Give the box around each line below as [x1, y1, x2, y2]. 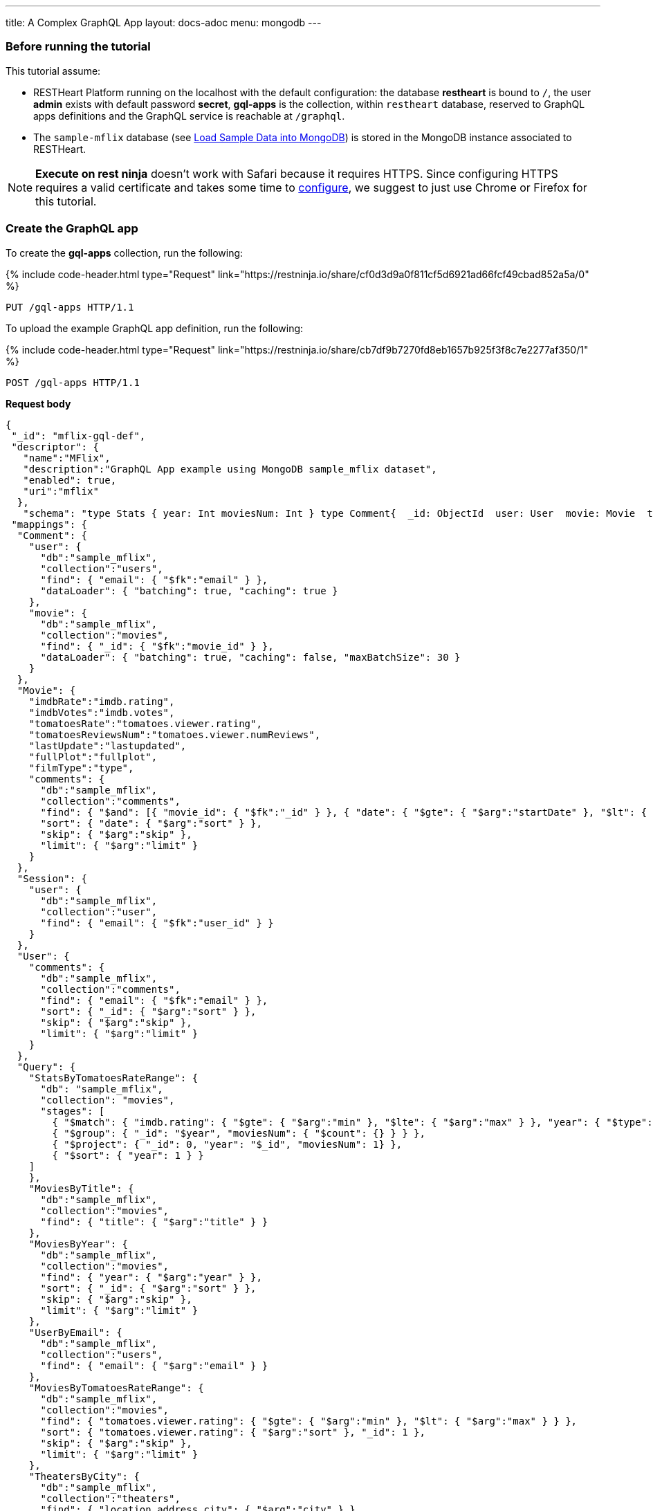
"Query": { [17, 1061, 76, 1072]
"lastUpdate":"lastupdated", [28, 740, 187, 751]
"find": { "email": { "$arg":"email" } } [40, 1359, 268, 1371]
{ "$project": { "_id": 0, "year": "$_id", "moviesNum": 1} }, [52, 1138, 403, 1150]
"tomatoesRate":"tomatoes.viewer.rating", [28, 717, 262, 729]
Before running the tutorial [6, 39, 151, 54]
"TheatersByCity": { [28, 1470, 140, 1482]
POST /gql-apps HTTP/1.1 [6, 376, 140, 388]
